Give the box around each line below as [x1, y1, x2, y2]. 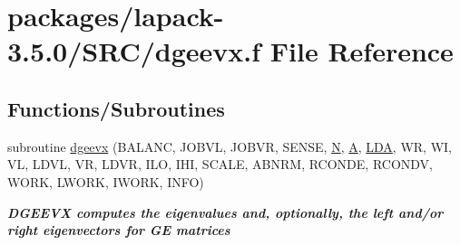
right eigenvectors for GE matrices [7, 221, 230, 240]
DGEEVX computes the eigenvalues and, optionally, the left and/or [7, 203, 444, 221]
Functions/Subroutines [7, 94, 225, 122]
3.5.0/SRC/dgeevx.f [7, 33, 261, 70]
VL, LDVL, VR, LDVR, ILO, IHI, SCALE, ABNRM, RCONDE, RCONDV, [7, 155, 433, 174]
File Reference [269, 33, 454, 70]
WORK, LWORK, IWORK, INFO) [7, 172, 204, 191]
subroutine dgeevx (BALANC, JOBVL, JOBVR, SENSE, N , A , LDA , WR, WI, [7, 137, 452, 155]
